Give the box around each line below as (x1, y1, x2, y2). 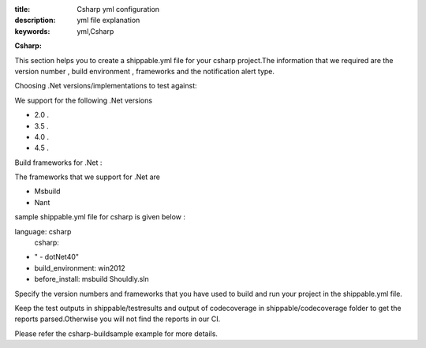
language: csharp (14, 226, 72, 236)
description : (14, 16, 56, 25)
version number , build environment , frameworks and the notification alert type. (14, 66, 275, 76)
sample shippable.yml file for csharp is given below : (14, 212, 185, 222)
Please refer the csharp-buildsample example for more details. (14, 328, 219, 339)
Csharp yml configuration (77, 5, 160, 13)
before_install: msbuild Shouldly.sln (34, 275, 149, 284)
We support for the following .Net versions (14, 95, 153, 105)
